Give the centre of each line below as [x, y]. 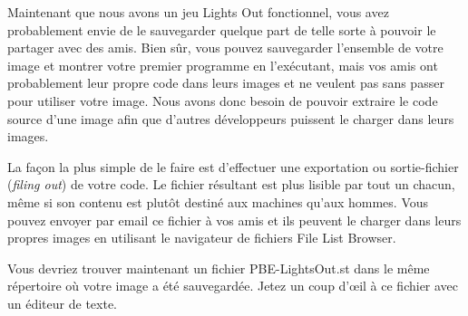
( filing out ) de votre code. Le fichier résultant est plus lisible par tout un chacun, [231, 184]
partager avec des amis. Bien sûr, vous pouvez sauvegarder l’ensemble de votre [225, 48]
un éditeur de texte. [62, 303]
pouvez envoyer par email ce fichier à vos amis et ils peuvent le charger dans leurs [234, 220]
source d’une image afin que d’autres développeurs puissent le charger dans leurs [231, 118]
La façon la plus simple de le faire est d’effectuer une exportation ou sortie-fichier [233, 166]
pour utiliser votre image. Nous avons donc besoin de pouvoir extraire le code [223, 100]
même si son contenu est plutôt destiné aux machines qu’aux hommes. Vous [218, 201]
